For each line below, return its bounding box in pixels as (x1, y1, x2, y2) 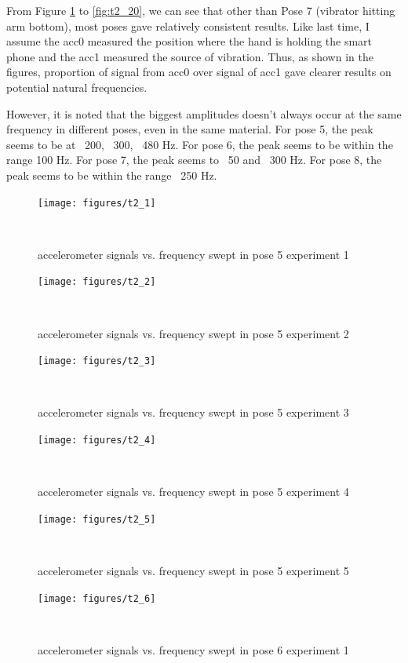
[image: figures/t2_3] (38, 355, 156, 367)
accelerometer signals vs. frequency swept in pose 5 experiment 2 (38, 325, 349, 341)
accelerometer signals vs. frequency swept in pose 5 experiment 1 (38, 246, 349, 262)
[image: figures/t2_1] (38, 197, 156, 209)
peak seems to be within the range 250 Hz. (6, 166, 217, 183)
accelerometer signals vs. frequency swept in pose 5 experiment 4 (38, 483, 349, 500)
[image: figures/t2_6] (38, 592, 156, 604)
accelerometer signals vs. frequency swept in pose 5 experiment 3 (38, 404, 349, 421)
